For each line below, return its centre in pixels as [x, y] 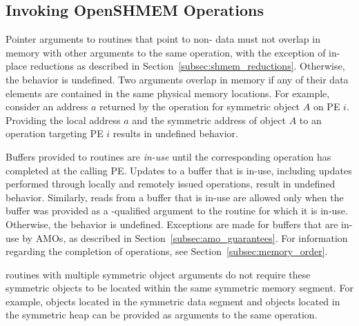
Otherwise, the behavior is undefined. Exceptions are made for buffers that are [172, 224]
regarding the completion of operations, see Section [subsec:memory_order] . [167, 251]
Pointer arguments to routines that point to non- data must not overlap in [163, 39]
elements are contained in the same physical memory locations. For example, [168, 93]
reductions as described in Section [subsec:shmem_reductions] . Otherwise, [187, 66]
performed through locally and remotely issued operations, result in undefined [171, 184]
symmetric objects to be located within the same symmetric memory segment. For [179, 288]
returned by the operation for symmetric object [200, 106]
